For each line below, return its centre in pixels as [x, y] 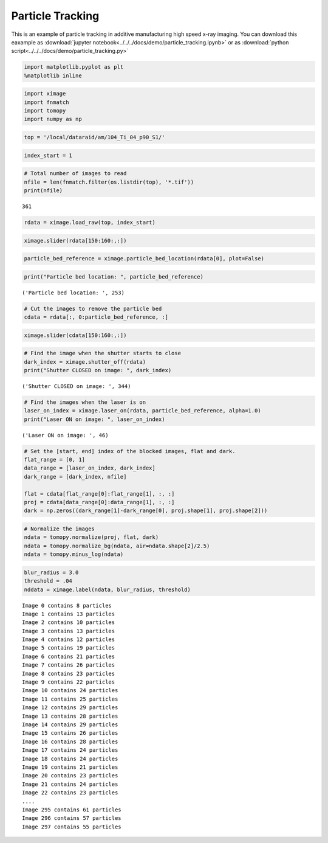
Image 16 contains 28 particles [70, 741]
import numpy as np [53, 119]
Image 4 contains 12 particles [69, 640]
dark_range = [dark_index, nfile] [75, 477]
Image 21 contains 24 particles [70, 784]
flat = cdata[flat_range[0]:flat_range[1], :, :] [99, 494]
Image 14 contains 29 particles [70, 724]
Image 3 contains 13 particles [69, 631]
